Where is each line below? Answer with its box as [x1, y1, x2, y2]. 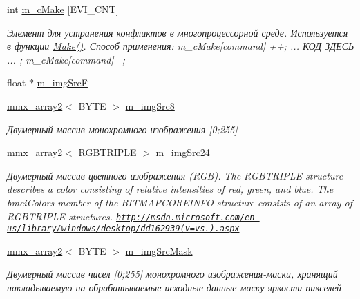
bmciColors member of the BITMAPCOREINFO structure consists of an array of [7, 195, 352, 209]
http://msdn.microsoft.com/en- [116, 212, 260, 222]
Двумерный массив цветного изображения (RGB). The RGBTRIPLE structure [7, 168, 343, 182]
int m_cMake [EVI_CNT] [7, 2, 119, 16]
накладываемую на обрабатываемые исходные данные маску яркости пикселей [7, 280, 341, 295]
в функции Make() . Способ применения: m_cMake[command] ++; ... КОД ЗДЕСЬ [7, 39, 354, 53]
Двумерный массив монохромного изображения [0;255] [7, 122, 238, 136]
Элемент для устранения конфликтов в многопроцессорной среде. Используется [7, 25, 348, 39]
